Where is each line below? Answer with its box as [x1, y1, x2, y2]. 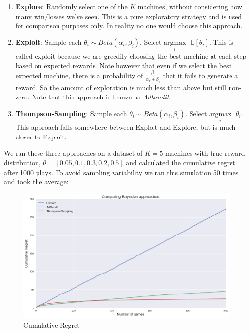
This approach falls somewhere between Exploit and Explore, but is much [15, 122, 236, 132]
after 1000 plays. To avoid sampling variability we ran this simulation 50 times [4, 167, 239, 177]
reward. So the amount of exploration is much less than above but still [15, 82, 226, 92]
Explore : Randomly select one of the [15, 1, 128, 11]
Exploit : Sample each [15, 37, 82, 47]
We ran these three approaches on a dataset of [4, 148, 143, 158]
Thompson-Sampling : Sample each [15, 108, 127, 118]
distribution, [4, 157, 41, 167]
